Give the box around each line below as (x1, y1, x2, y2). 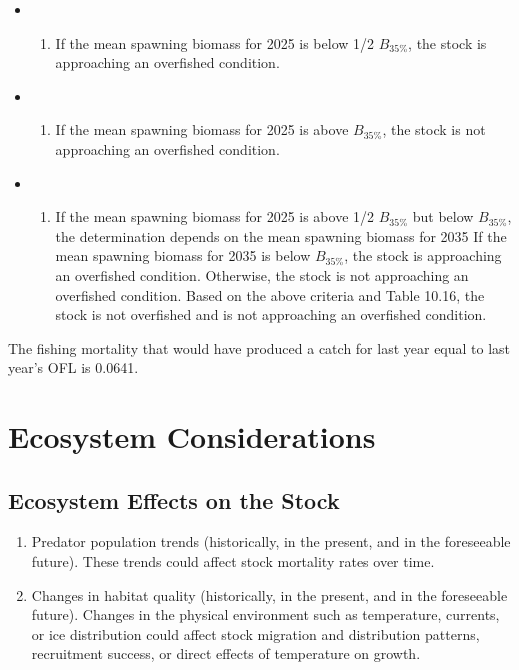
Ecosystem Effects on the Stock (8, 484, 340, 515)
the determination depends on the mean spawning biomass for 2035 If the (55, 225, 507, 246)
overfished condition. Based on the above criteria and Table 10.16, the (55, 284, 485, 305)
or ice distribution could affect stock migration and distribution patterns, (31, 623, 480, 644)
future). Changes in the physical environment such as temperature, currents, (31, 604, 500, 625)
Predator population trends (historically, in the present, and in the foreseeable (31, 531, 511, 552)
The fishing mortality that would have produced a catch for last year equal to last (8, 337, 511, 358)
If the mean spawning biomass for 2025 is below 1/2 (55, 32, 375, 53)
